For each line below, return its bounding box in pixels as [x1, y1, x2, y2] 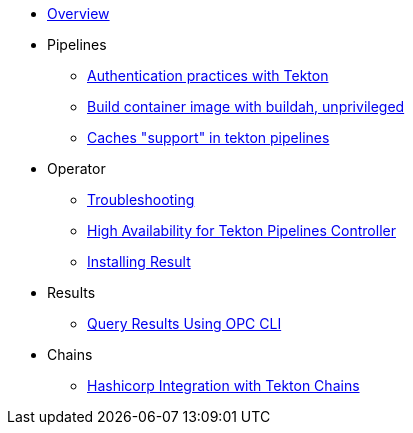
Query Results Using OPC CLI [87, 315, 282, 332]
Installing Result [87, 253, 191, 270]
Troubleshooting [87, 191, 195, 208]
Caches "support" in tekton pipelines [87, 129, 330, 146]
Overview [47, 5, 110, 22]
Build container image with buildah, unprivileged [87, 98, 405, 115]
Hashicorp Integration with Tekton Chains [87, 377, 360, 394]
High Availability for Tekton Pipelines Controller [87, 222, 396, 239]
